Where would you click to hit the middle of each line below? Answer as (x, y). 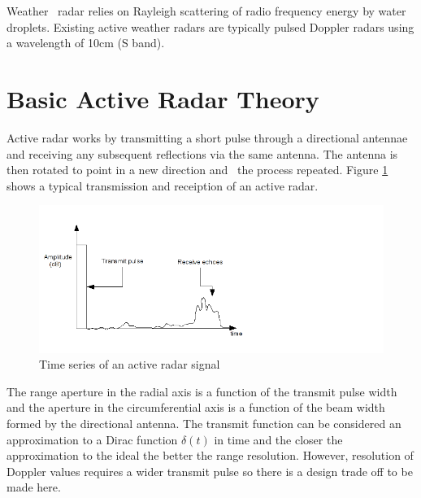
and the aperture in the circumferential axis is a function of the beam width (196, 407)
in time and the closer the (278, 439)
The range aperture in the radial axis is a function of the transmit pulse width (202, 391)
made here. (34, 487)
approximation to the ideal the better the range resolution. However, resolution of (210, 455)
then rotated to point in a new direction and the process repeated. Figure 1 (197, 170)
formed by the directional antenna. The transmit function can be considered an (204, 424)
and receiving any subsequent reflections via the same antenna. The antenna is (202, 153)
